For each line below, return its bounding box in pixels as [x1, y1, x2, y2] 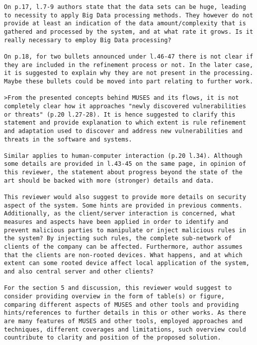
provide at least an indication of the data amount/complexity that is [4, 20, 246, 27]
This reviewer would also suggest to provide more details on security [4, 194, 246, 201]
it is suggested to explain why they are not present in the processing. [4, 69, 254, 77]
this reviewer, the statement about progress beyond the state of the [4, 169, 243, 176]
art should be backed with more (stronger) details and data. [4, 177, 214, 184]
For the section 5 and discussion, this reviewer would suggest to [4, 284, 232, 292]
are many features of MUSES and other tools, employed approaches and [4, 317, 243, 325]
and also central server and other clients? [4, 268, 154, 275]
